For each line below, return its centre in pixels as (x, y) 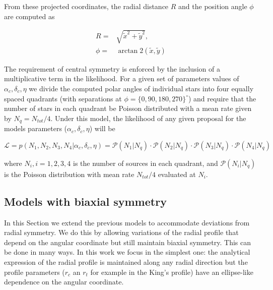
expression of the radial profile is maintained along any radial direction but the (126, 262)
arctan (128, 51)
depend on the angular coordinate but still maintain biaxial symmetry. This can (128, 242)
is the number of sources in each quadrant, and (146, 163)
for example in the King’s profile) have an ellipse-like (172, 272)
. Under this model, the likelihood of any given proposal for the (148, 118)
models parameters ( (36, 128)
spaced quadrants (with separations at (63, 98)
